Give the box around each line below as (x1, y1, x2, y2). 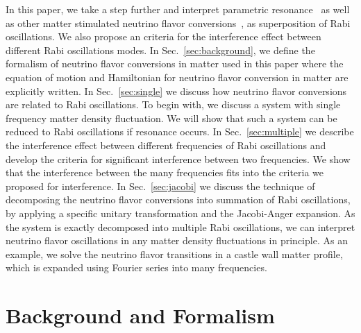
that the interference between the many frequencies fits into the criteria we (6, 165, 324, 180)
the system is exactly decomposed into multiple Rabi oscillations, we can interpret (6, 219, 355, 234)
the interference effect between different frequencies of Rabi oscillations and (6, 137, 326, 152)
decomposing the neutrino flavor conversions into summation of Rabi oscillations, (6, 192, 351, 207)
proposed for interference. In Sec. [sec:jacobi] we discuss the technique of (6, 178, 315, 193)
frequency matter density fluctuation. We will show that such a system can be (6, 110, 337, 125)
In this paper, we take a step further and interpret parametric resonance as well (6, 2, 350, 16)
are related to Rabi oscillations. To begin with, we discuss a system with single (6, 97, 341, 112)
